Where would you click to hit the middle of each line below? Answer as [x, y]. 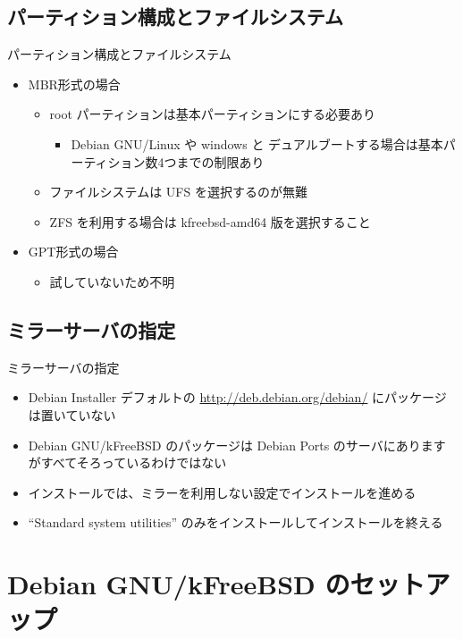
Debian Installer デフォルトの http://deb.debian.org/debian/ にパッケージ [237, 397]
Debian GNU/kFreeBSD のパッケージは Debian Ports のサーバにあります [237, 445]
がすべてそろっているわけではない [127, 462]
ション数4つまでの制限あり [186, 161]
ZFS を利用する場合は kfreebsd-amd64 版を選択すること [210, 221]
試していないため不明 [112, 281]
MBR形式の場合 [74, 84]
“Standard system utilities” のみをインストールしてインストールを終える [236, 522]
